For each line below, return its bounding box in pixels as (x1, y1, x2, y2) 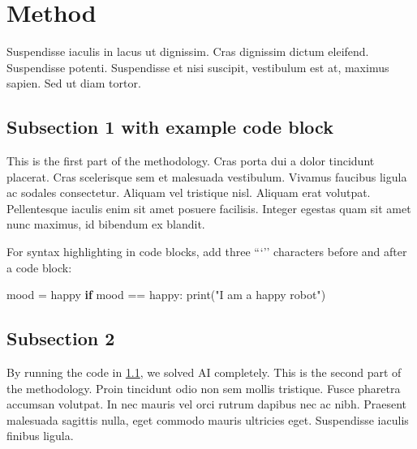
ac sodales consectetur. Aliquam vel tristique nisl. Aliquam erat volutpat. (6, 184, 371, 201)
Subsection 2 (6, 326, 115, 351)
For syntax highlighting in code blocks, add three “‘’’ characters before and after (6, 243, 407, 260)
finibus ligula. (6, 427, 74, 444)
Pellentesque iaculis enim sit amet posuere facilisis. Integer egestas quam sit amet (6, 199, 411, 216)
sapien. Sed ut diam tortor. (6, 75, 141, 92)
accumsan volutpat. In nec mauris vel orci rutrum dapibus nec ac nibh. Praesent (6, 396, 407, 413)
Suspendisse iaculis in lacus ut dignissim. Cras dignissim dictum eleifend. (6, 43, 369, 60)
